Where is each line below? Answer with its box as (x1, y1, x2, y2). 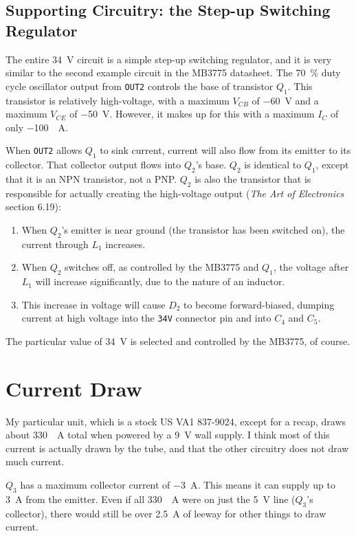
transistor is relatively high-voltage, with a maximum (5, 93, 230, 107)
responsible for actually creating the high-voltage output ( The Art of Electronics (5, 186, 344, 200)
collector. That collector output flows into (5, 157, 181, 172)
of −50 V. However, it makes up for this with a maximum (69, 107, 315, 121)
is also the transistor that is (194, 171, 311, 186)
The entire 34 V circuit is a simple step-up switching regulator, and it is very (5, 52, 332, 66)
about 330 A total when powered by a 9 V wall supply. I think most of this (5, 427, 330, 442)
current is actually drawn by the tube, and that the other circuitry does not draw (5, 440, 349, 455)
